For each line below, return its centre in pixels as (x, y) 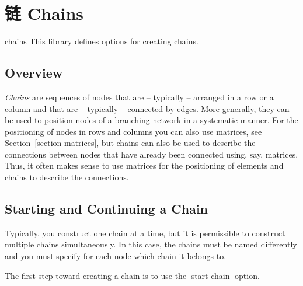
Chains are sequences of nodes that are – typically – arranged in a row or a (139, 97)
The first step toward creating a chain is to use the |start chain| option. (132, 275)
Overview (34, 73)
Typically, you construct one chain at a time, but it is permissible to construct (145, 233)
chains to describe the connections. (67, 177)
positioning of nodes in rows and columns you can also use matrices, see (133, 131)
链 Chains (44, 13)
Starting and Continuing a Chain (107, 209)
